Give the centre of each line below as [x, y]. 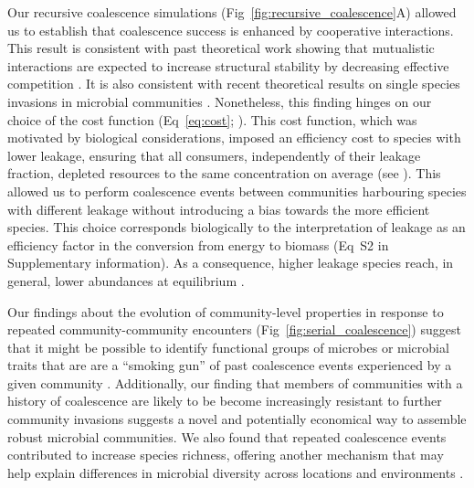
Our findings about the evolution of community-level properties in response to [226, 311]
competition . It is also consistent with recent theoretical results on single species [234, 84]
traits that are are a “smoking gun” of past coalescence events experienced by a [230, 365]
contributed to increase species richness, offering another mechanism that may [226, 455]
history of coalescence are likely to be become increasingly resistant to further [225, 401]
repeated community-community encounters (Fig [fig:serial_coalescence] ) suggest [234, 329]
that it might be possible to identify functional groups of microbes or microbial [228, 347]
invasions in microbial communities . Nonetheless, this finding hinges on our [220, 101]
